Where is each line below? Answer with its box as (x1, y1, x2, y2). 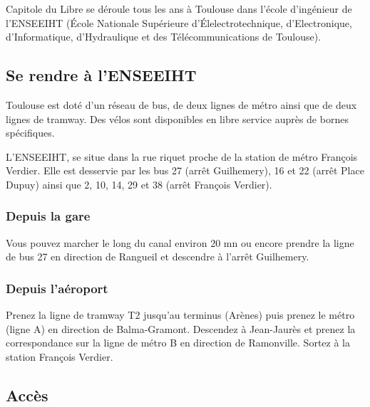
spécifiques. (6, 125, 55, 140)
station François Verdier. (6, 349, 113, 364)
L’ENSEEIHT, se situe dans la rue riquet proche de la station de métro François (6, 149, 358, 164)
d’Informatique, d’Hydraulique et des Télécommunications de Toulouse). (6, 29, 322, 44)
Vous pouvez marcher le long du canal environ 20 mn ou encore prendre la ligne (6, 235, 354, 250)
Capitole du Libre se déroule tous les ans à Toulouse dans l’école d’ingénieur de (6, 1, 352, 16)
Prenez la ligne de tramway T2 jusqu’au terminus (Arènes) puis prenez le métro (6, 307, 355, 322)
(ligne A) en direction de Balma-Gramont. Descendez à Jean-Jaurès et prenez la (6, 321, 356, 336)
